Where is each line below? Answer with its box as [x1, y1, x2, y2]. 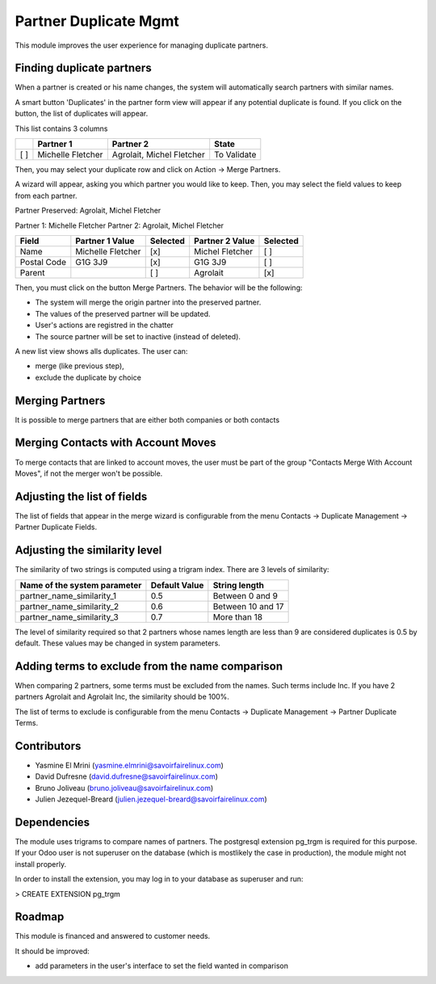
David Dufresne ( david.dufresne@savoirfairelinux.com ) [35, 772, 218, 781]
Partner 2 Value [194, 235, 255, 246]
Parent [19, 267, 45, 278]
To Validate [214, 149, 257, 161]
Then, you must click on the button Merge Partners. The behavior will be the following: [15, 283, 303, 292]
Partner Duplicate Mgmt [15, 12, 179, 30]
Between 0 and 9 [212, 590, 279, 601]
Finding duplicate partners [15, 61, 153, 75]
